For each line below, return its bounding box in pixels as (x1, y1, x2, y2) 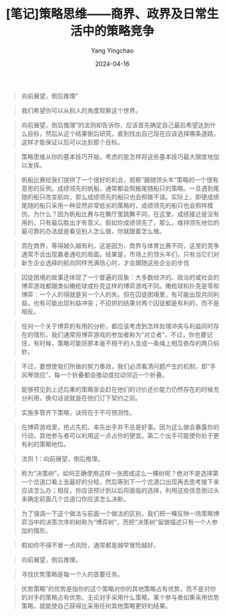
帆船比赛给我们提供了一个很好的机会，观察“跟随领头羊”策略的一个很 (21, 175, 213, 183)
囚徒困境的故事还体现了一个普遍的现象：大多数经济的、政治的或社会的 (21, 273, 220, 281)
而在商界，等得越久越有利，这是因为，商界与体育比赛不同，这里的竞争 (21, 241, 220, 250)
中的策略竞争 (81, 23, 155, 39)
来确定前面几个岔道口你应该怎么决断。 (21, 494, 129, 503)
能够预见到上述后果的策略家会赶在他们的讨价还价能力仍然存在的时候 (21, 385, 214, 394)
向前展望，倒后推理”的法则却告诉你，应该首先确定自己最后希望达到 (21, 120, 210, 129)
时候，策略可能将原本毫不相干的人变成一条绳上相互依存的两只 (39, 339, 214, 347)
